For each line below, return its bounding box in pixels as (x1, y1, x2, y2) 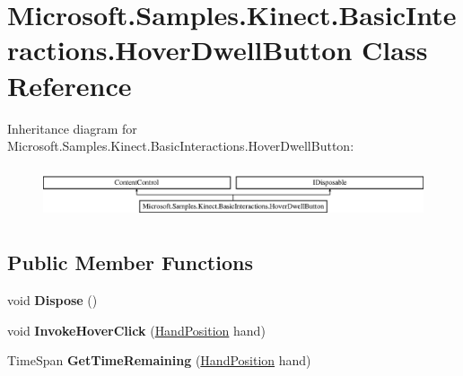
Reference (7, 66, 132, 103)
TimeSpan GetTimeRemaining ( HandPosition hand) (7, 351, 311, 370)
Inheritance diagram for (7, 118, 137, 137)
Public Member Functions (7, 249, 253, 276)
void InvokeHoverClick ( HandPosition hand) (7, 320, 266, 339)
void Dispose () (7, 290, 98, 309)
